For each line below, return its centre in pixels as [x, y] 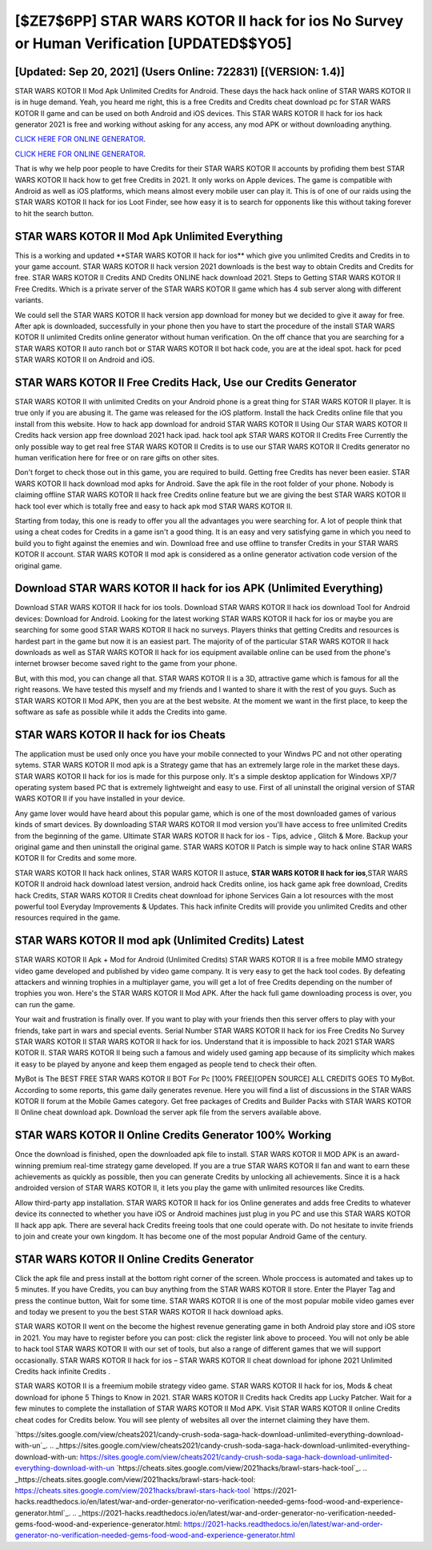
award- [388, 1154]
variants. [29, 300]
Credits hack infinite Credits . [63, 1371]
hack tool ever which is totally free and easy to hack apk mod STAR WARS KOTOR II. [154, 506]
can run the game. [45, 1004]
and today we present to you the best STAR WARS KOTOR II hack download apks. [149, 1312]
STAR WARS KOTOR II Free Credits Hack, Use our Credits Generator [186, 383]
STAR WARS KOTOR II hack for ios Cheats [120, 735]
